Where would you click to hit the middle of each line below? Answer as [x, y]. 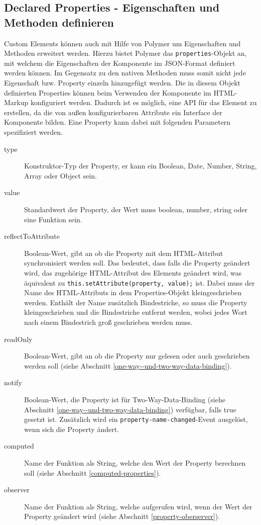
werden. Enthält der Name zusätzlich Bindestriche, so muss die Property [136, 302]
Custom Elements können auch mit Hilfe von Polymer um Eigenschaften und [122, 43]
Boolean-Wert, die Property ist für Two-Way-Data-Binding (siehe [125, 399]
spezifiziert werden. [33, 132]
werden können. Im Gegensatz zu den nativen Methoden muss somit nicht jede [125, 73]
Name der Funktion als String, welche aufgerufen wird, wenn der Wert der [138, 506]
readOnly [18, 339]
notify [13, 382]
